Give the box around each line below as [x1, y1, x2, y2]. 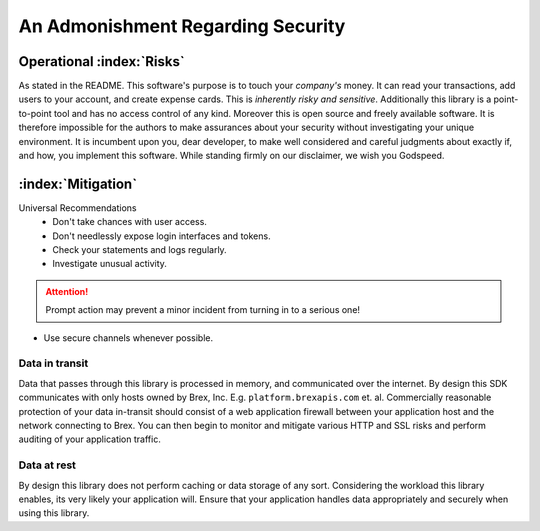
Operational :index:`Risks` [18, 53, 185, 70]
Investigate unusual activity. [52, 258, 167, 270]
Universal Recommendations [18, 201, 137, 214]
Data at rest [18, 458, 77, 472]
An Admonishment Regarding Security [18, 15, 346, 37]
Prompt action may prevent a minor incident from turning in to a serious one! [45, 304, 360, 316]
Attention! [45, 285, 89, 297]
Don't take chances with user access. [52, 216, 207, 228]
